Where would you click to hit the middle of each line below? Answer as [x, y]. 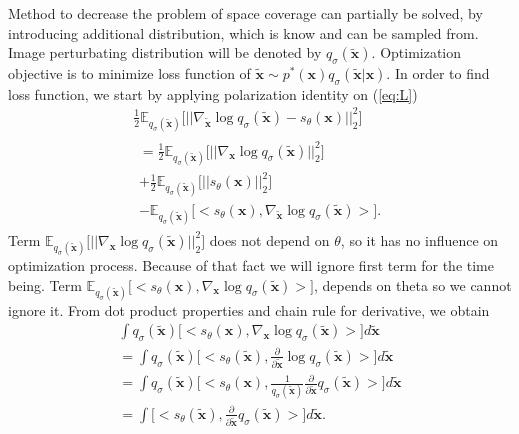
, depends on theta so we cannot [412, 284]
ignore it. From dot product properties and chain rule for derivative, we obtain [249, 309]
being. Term [45, 284]
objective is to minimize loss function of [129, 72]
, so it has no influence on [419, 239]
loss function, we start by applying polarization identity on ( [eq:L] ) [213, 93]
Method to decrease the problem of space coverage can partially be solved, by [245, 13]
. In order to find [438, 72]
